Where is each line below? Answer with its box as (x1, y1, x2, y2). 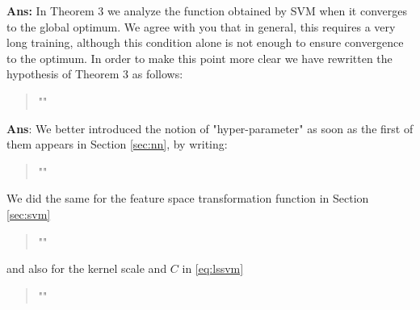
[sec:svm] (6, 205, 51, 222)
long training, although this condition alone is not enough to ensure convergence (6, 34, 404, 51)
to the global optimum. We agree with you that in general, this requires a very (6, 18, 396, 35)
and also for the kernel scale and (6, 260, 167, 277)
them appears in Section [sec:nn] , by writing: (6, 136, 228, 153)
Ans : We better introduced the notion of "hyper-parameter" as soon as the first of (6, 119, 414, 136)
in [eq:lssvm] (182, 260, 244, 277)
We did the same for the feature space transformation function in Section (6, 190, 369, 207)
